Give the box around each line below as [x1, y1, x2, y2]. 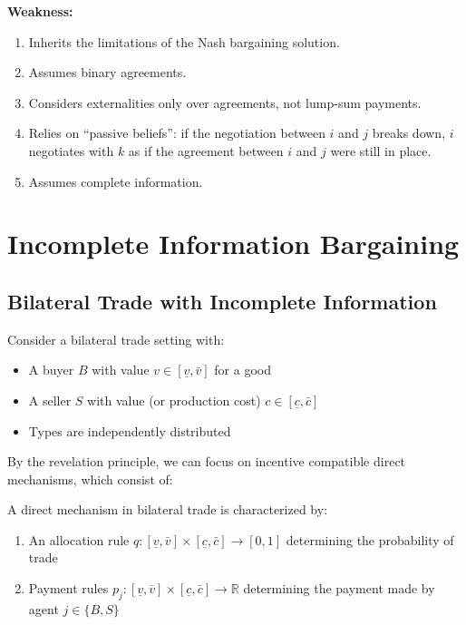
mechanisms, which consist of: [7, 469, 173, 488]
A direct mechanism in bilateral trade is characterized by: [7, 500, 328, 519]
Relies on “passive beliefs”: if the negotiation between [28, 123, 325, 142]
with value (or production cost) [87, 390, 261, 409]
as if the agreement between [128, 141, 284, 160]
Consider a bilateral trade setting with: [7, 329, 225, 348]
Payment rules [28, 579, 109, 598]
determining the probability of [286, 530, 454, 549]
